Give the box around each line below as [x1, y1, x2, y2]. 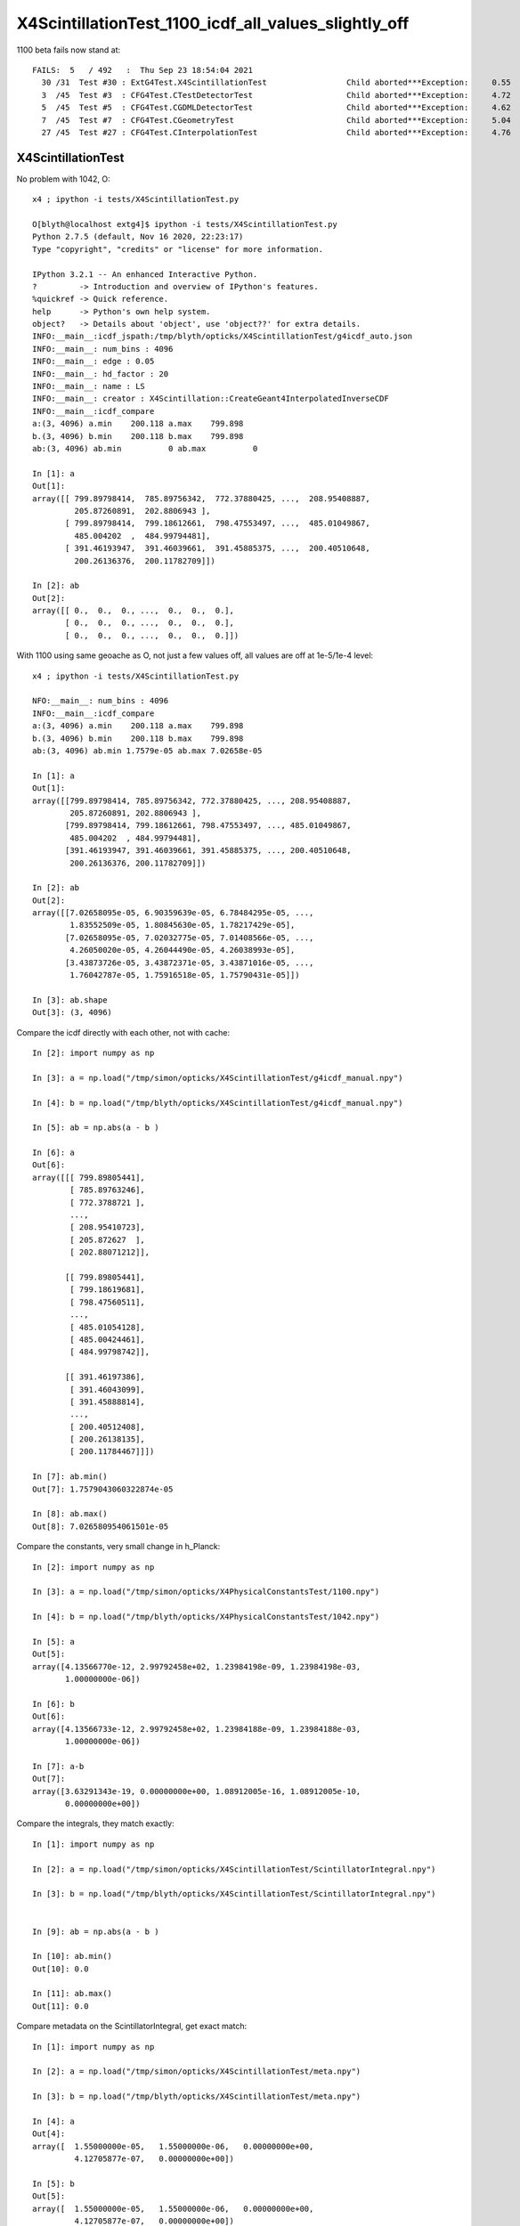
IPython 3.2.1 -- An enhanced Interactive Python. [32, 269, 258, 280]
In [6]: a [32, 1148, 75, 1158]
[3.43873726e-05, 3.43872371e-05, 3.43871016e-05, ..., [65, 957, 314, 968]
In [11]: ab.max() [32, 1988, 113, 1999]
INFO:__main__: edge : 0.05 [32, 356, 155, 367]
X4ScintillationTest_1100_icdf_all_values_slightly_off [16, 13, 410, 33]
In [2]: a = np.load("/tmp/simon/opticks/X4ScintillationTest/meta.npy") [32, 2067, 362, 2076]
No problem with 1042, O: [16, 174, 110, 184]
